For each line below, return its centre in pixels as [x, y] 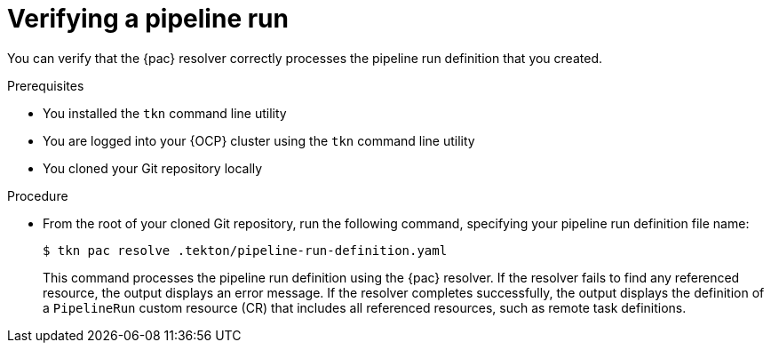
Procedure [38, 195]
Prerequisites [46, 85]
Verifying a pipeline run [148, 19]
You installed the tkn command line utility [165, 113]
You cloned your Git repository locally [153, 168]
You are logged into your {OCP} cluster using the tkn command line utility [259, 140]
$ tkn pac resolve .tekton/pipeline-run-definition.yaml [245, 250]
